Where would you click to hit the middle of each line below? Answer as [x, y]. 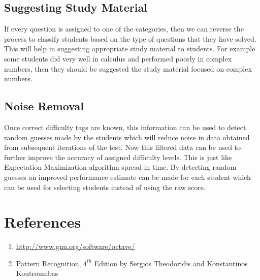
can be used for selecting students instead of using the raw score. [105, 187]
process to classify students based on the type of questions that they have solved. [130, 38]
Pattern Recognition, [48, 263]
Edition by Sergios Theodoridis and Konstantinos [171, 263]
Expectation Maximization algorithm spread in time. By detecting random [120, 167]
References [43, 222]
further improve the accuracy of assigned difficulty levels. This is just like [118, 157]
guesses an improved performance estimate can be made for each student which [127, 177]
